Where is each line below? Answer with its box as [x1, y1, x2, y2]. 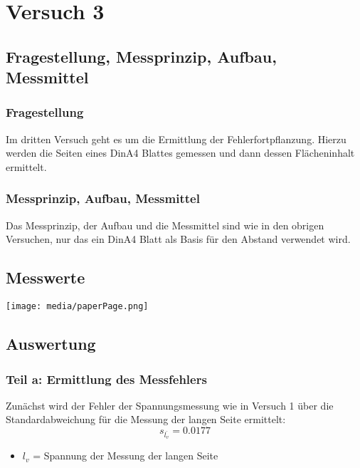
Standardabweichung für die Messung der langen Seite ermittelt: [6, 412, 286, 427]
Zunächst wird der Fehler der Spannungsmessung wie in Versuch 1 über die [6, 397, 334, 412]
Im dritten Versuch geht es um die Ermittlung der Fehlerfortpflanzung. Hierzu [6, 131, 346, 146]
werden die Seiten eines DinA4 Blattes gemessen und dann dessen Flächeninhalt [6, 145, 355, 160]
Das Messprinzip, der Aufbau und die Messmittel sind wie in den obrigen [6, 217, 324, 232]
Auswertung [6, 333, 96, 355]
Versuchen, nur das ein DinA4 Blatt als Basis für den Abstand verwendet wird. [6, 232, 351, 246]
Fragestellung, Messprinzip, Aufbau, [6, 45, 277, 67]
